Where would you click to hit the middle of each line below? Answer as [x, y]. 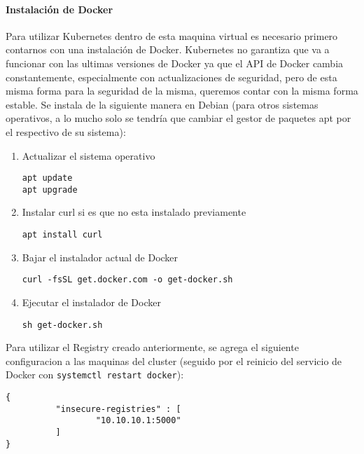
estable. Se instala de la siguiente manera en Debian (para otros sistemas [162, 104]
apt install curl [62, 235]
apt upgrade [50, 190]
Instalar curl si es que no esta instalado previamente [134, 212]
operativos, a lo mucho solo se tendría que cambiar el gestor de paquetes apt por [178, 118]
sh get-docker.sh [62, 325]
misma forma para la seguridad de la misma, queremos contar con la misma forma [182, 91]
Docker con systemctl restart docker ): [95, 374]
